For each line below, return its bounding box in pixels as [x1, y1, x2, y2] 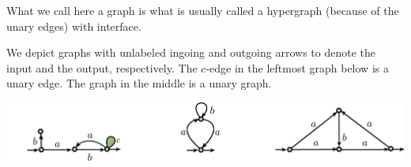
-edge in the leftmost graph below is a [205, 59, 389, 76]
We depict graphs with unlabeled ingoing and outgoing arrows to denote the [6, 44, 375, 61]
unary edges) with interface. [6, 17, 141, 34]
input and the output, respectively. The [6, 59, 198, 76]
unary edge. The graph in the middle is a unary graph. [6, 75, 272, 91]
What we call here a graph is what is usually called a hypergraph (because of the [6, 2, 399, 18]
